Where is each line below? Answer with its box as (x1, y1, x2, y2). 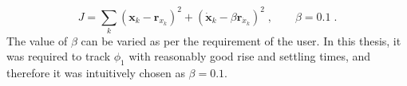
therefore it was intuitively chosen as (6, 64, 185, 81)
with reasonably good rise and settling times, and (128, 48, 371, 64)
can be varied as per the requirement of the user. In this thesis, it (81, 32, 401, 49)
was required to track (6, 48, 111, 64)
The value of (6, 32, 68, 49)
